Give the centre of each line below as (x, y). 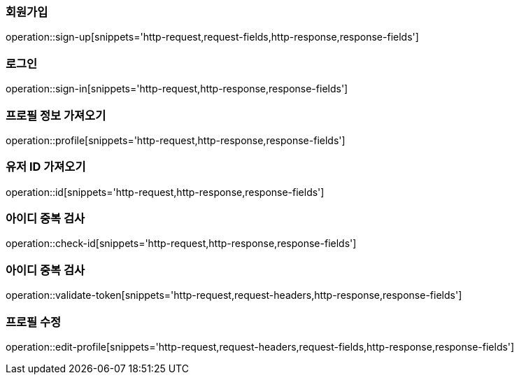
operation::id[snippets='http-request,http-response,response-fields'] (165, 192)
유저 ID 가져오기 (46, 167)
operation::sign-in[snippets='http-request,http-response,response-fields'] (177, 89)
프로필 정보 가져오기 (56, 115)
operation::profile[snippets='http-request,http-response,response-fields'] (176, 140)
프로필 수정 (34, 322)
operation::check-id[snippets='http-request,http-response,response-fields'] (181, 244)
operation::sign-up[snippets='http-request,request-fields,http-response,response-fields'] (212, 37)
